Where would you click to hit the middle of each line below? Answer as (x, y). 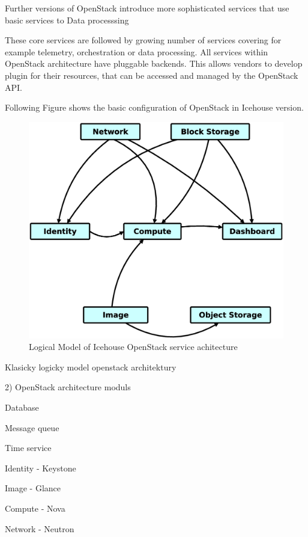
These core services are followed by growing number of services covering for (143, 40)
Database (22, 407)
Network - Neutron (40, 528)
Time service (28, 448)
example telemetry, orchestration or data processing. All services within (137, 51)
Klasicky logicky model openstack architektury (91, 367)
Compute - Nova (35, 508)
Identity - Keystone (41, 468)
